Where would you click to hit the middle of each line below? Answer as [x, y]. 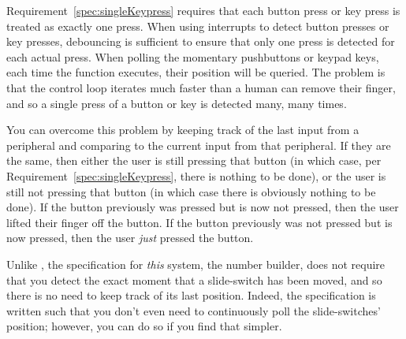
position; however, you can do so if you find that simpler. [144, 326]
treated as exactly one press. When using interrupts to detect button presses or [198, 26]
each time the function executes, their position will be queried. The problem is [196, 72]
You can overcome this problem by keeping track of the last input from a [183, 130]
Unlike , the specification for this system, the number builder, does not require [196, 264]
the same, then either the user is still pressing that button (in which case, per [194, 160]
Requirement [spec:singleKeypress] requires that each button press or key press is [203, 10]
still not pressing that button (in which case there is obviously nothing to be [191, 191]
